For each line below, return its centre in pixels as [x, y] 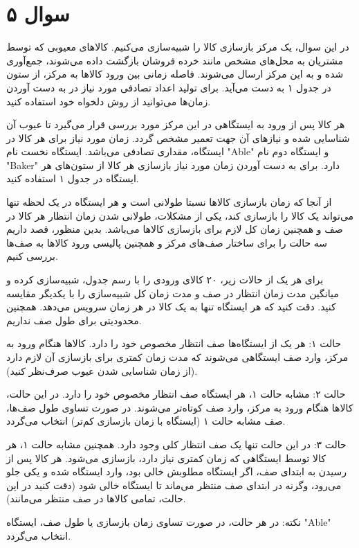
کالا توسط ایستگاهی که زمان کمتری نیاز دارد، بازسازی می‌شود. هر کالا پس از [166, 458]
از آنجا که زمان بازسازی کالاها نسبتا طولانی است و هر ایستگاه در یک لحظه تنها [169, 202]
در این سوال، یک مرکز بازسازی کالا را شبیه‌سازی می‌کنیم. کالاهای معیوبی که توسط [178, 47]
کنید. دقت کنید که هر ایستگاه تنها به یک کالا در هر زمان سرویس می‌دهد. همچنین [171, 307]
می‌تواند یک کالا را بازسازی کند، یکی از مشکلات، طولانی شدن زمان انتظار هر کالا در [180, 215]
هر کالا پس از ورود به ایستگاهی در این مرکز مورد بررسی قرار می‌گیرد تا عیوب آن [176, 124]
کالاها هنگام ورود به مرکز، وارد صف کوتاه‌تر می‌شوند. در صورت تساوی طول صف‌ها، [180, 407]
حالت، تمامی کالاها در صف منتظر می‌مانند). [96, 498]
